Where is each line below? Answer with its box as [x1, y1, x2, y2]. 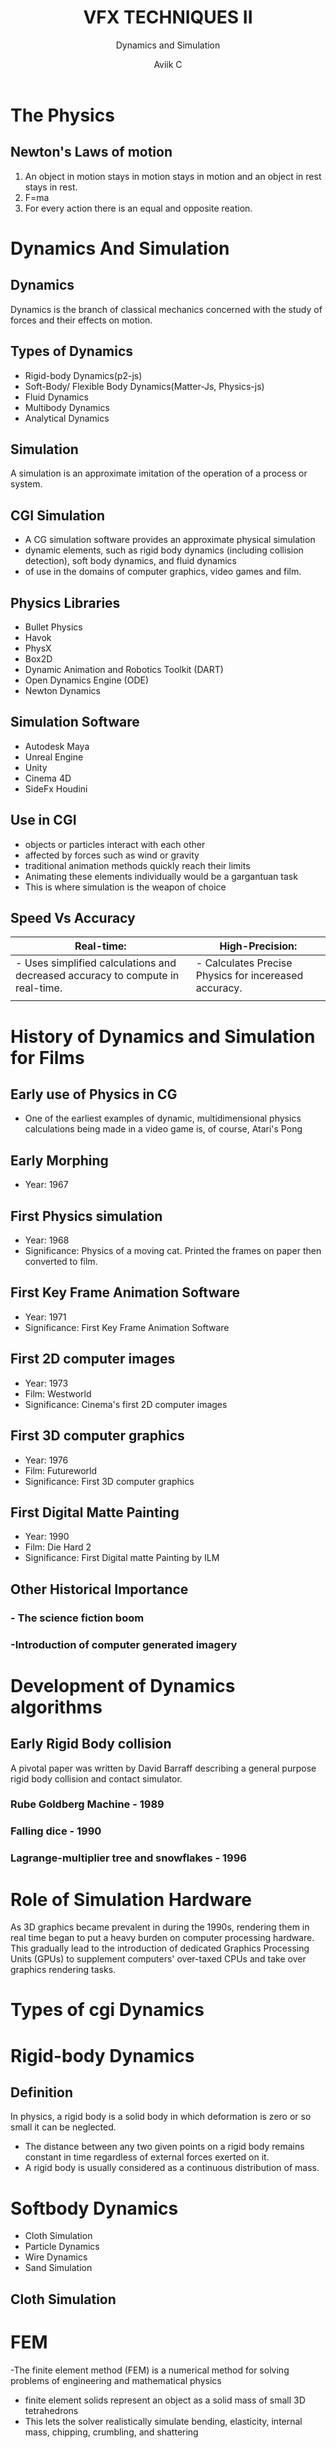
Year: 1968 [24, 1234, 70, 1246]
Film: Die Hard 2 [24, 1541, 92, 1553]
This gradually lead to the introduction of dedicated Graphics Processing [10, 1942, 310, 1955]
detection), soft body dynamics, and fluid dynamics [24, 555, 237, 567]
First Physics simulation [10, 1207, 163, 1225]
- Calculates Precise [195, 956, 293, 970]
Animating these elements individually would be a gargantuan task [24, 870, 298, 882]
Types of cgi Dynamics [10, 1999, 205, 2021]
